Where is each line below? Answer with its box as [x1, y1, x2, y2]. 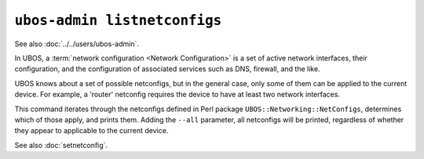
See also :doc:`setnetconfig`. [14, 140, 108, 150]
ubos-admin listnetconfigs [14, 12, 222, 29]
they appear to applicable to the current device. [14, 126, 169, 136]
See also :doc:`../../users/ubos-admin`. [14, 39, 139, 49]
